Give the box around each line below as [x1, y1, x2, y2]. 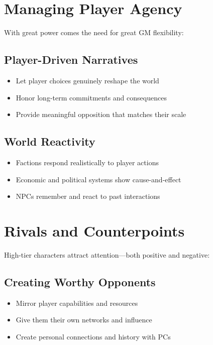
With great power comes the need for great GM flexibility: [4, 27, 184, 38]
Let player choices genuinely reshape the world [16, 75, 159, 85]
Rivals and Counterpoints [4, 220, 185, 241]
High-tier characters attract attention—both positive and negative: [4, 249, 210, 260]
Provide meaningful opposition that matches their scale [16, 109, 186, 120]
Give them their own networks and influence [16, 314, 152, 325]
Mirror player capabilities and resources [16, 297, 138, 308]
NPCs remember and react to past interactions [16, 191, 160, 201]
